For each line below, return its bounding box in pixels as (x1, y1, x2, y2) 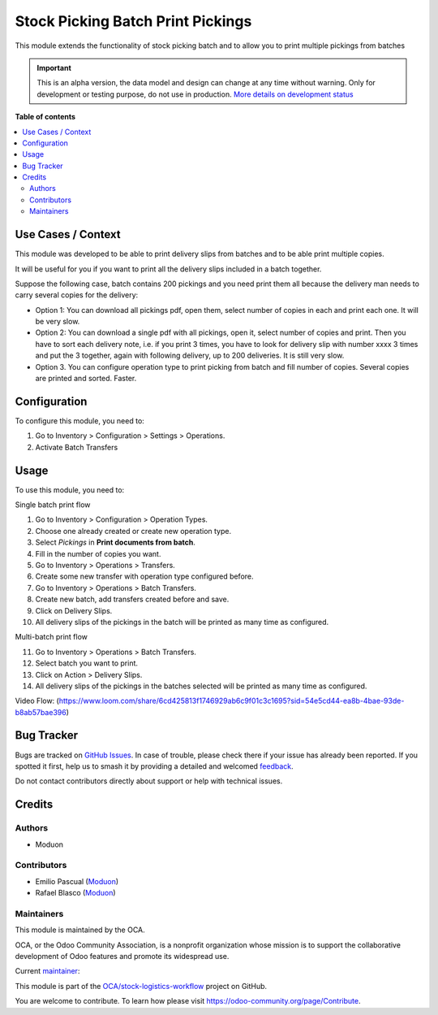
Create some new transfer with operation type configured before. (35, 571, 255, 581)
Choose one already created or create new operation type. (35, 526, 231, 536)
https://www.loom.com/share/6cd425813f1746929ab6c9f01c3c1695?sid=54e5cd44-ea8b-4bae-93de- (58, 696, 405, 706)
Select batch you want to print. (35, 658, 138, 668)
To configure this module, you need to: (15, 415, 145, 426)
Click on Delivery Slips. (35, 605, 113, 615)
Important (36, 63, 72, 72)
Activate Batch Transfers (35, 442, 118, 452)
